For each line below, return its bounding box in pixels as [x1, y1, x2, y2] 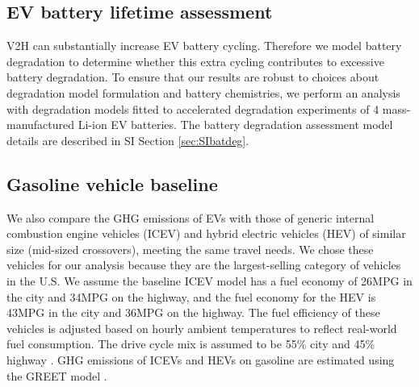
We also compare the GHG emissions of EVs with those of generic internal [6, 209, 375, 226]
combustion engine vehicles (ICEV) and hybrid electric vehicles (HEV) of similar [6, 225, 406, 242]
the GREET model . [6, 367, 107, 384]
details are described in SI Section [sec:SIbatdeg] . [6, 131, 249, 148]
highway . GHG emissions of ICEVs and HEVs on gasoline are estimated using [6, 351, 395, 368]
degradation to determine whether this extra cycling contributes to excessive [6, 52, 384, 69]
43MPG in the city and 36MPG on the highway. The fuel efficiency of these [6, 304, 380, 321]
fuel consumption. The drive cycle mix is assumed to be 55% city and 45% [6, 335, 375, 352]
